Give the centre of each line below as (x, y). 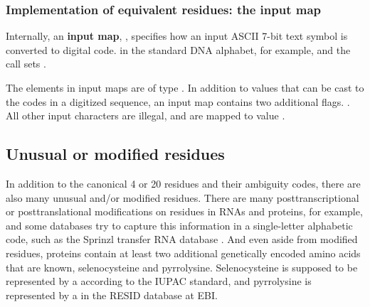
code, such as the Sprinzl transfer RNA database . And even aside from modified (182, 239)
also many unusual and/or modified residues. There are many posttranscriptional (183, 197)
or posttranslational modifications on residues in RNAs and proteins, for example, (184, 211)
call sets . (26, 64)
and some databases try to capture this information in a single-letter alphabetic (179, 225)
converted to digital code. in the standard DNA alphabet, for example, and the (178, 49)
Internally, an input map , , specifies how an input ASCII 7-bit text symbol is (177, 36)
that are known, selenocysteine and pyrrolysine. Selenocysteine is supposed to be (182, 267)
